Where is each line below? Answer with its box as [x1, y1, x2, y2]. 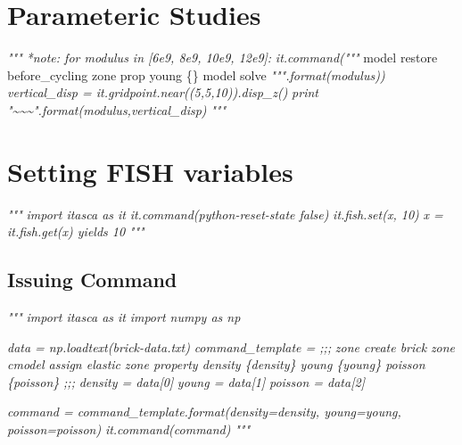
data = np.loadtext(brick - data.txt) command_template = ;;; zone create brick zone [7, 337, 456, 356]
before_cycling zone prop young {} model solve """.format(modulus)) [7, 65, 385, 84]
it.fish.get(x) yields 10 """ [7, 222, 144, 241]
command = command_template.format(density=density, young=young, [7, 402, 401, 421]
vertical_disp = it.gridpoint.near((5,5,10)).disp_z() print [7, 83, 318, 102]
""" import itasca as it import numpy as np [7, 308, 241, 326]
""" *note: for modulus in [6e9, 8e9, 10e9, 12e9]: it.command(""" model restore [7, 48, 438, 67]
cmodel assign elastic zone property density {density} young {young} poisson [7, 355, 425, 374]
